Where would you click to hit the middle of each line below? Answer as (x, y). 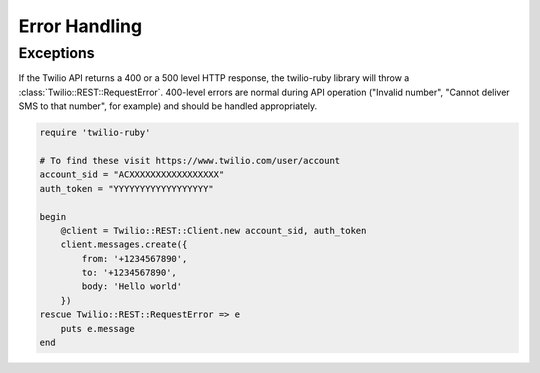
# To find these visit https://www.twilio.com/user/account (190, 160)
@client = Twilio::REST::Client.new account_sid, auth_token (213, 230)
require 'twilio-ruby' (95, 133)
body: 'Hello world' (132, 286)
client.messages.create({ (124, 244)
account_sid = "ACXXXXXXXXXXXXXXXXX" (132, 174)
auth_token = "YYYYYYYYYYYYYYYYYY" (126, 188)
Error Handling (80, 26)
